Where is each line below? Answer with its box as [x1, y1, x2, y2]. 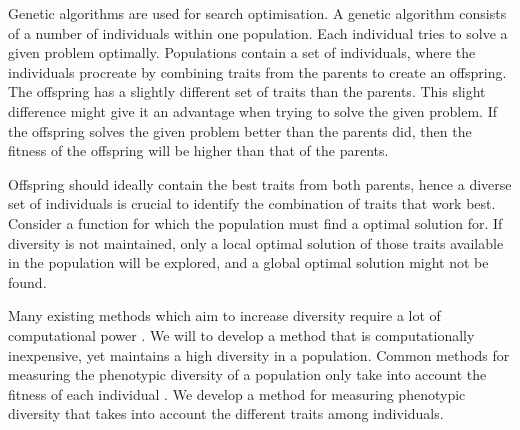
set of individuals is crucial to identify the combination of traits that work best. [8, 193, 496, 214]
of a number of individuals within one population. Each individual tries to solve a [8, 22, 508, 43]
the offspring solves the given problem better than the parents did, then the [8, 120, 472, 141]
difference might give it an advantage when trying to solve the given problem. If [8, 100, 498, 121]
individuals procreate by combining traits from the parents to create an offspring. [8, 61, 507, 82]
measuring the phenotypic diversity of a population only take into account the [8, 364, 487, 385]
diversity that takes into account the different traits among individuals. [8, 403, 444, 424]
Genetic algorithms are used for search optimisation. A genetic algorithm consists [8, 3, 507, 23]
